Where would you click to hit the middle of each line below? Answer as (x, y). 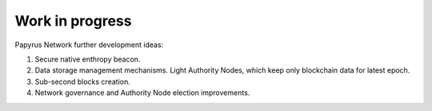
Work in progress (73, 21)
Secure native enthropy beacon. (88, 59)
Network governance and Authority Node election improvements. (142, 93)
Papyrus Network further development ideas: (89, 45)
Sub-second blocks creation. (83, 81)
